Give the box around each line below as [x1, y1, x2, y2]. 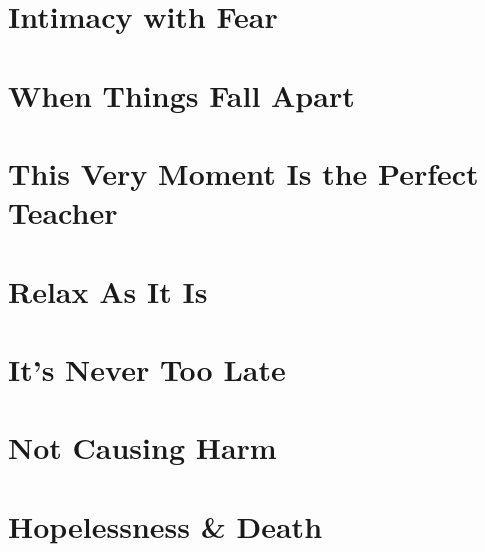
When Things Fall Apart [8, 74, 355, 115]
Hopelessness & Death [8, 505, 323, 546]
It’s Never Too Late [8, 348, 286, 389]
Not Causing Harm [8, 427, 277, 468]
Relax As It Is [8, 270, 208, 311]
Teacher [8, 192, 118, 233]
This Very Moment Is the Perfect [8, 152, 479, 193]
